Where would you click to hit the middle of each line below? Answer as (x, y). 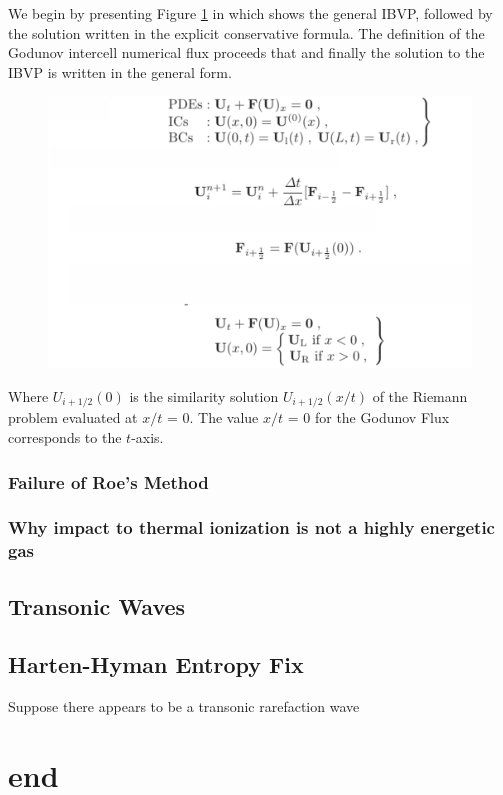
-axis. (147, 437)
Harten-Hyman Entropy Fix (156, 664)
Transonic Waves (97, 605)
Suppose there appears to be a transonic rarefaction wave (184, 706)
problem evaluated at (73, 417)
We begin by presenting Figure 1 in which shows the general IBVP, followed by (250, 13)
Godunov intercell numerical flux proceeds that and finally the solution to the (246, 52)
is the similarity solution (204, 396)
